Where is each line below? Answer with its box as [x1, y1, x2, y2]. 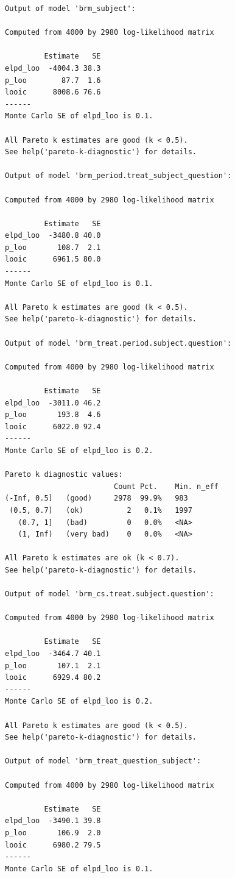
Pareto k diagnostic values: [5, 470, 123, 479]
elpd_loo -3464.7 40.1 [5, 649, 101, 659]
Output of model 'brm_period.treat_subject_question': [5, 171, 232, 180]
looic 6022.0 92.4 [5, 422, 101, 431]
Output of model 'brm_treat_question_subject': [5, 757, 202, 766]
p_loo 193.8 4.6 [5, 410, 101, 419]
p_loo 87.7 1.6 [5, 76, 101, 85]
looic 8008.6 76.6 [5, 88, 101, 97]
